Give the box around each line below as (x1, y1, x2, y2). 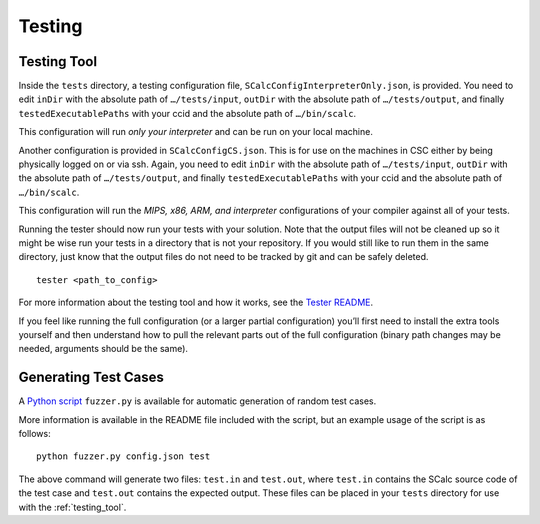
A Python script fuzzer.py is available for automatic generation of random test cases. (18, 395, 377, 407)
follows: (18, 428, 51, 439)
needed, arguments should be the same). (18, 343, 189, 355)
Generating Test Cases (18, 369, 165, 386)
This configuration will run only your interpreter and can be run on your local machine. (18, 126, 374, 138)
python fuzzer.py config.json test (36, 451, 211, 462)
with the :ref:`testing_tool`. (18, 501, 127, 513)
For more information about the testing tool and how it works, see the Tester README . (18, 296, 374, 309)
